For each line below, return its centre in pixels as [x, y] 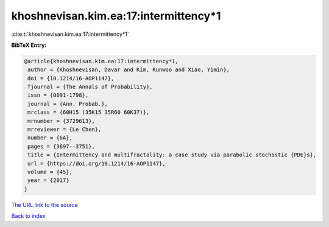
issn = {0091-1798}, [58, 95]
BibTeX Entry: [29, 45]
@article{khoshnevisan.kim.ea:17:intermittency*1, [101, 61]
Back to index [28, 216]
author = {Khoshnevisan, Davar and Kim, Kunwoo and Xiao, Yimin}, [129, 70]
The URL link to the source [45, 204]
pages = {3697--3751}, [62, 146]
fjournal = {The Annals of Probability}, [90, 87]
